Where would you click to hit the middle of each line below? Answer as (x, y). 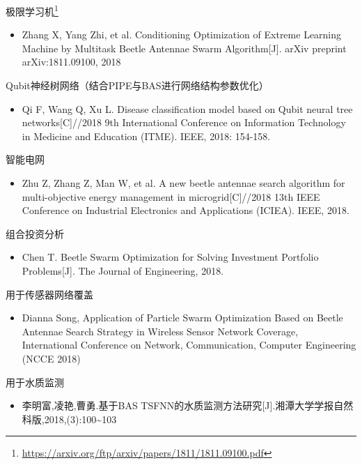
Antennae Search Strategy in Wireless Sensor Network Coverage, (160, 331)
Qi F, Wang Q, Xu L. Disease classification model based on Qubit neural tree (187, 108)
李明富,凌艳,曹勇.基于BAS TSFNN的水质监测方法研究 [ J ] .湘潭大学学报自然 (188, 405)
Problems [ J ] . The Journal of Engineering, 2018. (123, 270)
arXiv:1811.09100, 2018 (71, 62)
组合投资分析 (35, 233)
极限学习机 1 (32, 10)
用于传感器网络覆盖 (49, 294)
